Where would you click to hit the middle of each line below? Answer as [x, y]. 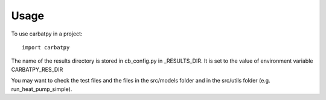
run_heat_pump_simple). [42, 89]
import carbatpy [46, 47]
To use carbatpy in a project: [47, 34]
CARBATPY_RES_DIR [37, 69]
